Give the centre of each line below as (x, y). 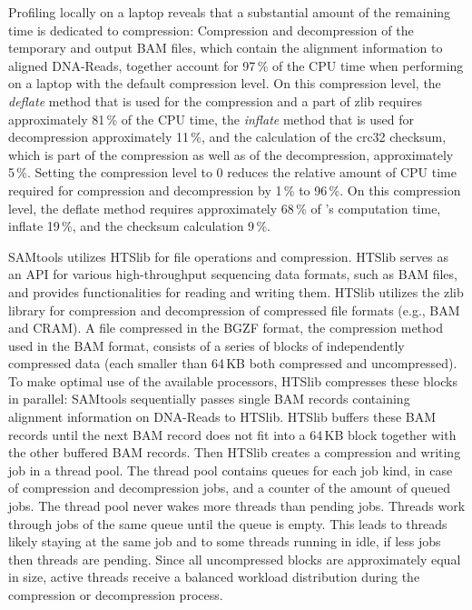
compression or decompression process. (116, 595)
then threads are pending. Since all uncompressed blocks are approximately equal (235, 559)
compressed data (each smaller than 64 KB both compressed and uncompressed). (233, 363)
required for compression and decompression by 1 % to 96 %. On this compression (235, 190)
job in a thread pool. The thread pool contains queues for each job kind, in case (231, 470)
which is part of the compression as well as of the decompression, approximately (231, 154)
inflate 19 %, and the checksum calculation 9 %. (140, 226)
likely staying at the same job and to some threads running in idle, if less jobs (225, 541)
